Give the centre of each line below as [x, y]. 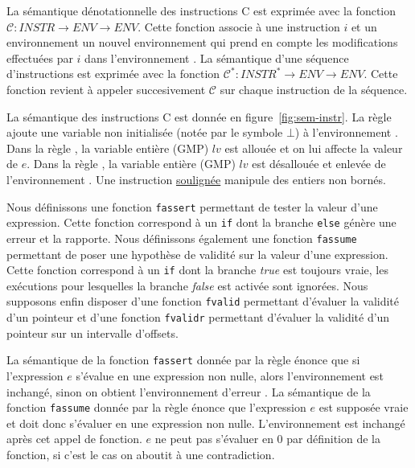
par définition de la [334, 439]
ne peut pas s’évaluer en [214, 439]
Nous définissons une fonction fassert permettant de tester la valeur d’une [192, 206]
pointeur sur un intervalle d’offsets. [92, 333]
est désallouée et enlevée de [319, 164]
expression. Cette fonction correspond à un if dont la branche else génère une [201, 222]
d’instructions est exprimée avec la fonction [113, 74]
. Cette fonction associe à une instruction [239, 26]
